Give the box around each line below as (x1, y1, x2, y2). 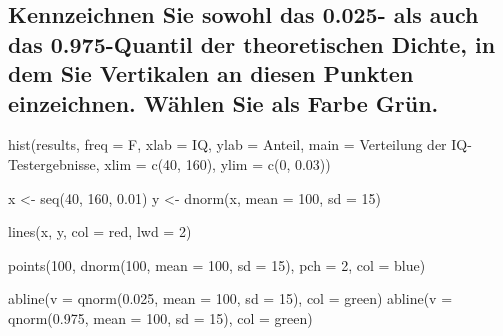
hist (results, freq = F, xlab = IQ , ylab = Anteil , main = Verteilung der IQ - (8, 134, 472, 155)
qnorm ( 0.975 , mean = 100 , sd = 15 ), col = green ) (8, 307, 313, 328)
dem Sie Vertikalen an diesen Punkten (8, 58, 414, 89)
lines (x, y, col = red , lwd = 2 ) (8, 221, 192, 242)
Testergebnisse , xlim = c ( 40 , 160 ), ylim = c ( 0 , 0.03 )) (8, 153, 331, 174)
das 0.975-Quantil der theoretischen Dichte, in (8, 28, 496, 59)
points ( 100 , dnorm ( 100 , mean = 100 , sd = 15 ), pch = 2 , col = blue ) (8, 254, 426, 275)
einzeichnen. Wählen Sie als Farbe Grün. (8, 87, 439, 118)
